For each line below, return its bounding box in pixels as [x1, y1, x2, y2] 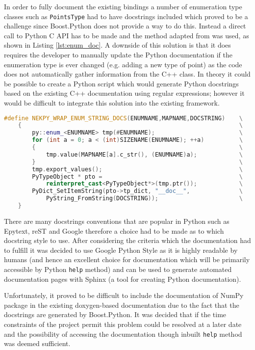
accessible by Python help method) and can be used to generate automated [4, 264, 232, 274]
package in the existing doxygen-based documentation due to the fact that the [4, 299, 239, 310]
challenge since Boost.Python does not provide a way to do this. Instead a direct [4, 21, 246, 31]
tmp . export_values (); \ [32, 165, 243, 173]
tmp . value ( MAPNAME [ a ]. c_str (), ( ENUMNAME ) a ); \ [46, 151, 243, 158]
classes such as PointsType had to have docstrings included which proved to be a [4, 11, 248, 21]
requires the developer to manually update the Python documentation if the [4, 50, 232, 60]
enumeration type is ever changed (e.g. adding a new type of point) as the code [4, 59, 242, 69]
